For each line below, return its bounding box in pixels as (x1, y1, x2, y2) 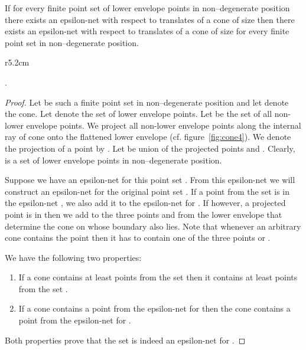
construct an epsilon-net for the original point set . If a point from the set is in (5, 185, 289, 197)
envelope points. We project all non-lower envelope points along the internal (26, 119, 301, 131)
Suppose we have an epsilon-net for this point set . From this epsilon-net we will (5, 174, 295, 186)
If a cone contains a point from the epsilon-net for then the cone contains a (18, 302, 291, 315)
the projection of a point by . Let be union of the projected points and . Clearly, (5, 142, 295, 154)
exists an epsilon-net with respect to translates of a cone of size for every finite (5, 25, 289, 37)
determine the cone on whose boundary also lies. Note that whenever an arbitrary (5, 220, 301, 232)
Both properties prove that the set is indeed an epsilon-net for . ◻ (5, 333, 246, 346)
